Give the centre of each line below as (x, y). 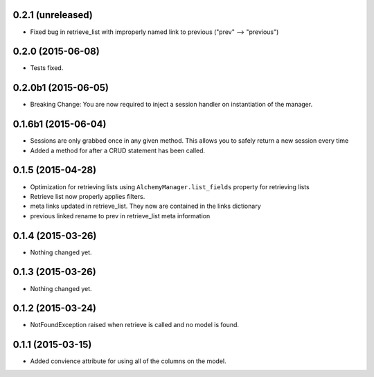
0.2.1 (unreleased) (53, 15)
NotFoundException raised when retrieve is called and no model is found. (134, 325)
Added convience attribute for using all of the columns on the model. (128, 361)
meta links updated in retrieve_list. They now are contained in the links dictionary (145, 206)
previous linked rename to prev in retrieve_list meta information (120, 216)
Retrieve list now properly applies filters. (88, 196)
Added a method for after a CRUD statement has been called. (118, 150)
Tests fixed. (47, 68)
